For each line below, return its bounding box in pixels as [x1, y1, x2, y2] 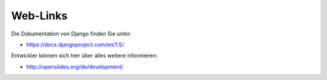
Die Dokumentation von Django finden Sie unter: [11, 30, 132, 37]
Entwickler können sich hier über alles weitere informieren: [11, 52, 157, 60]
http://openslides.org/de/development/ [26, 63, 124, 70]
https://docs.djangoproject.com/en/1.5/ [26, 41, 124, 48]
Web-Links [11, 9, 68, 22]
